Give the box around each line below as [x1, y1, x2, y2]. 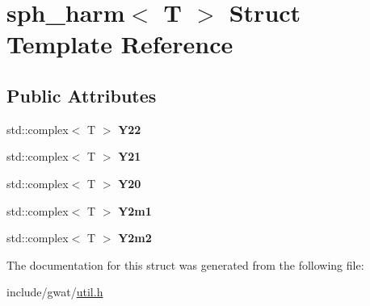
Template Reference [6, 27, 233, 61]
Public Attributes [6, 82, 157, 107]
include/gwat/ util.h [6, 283, 103, 300]
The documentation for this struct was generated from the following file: [6, 256, 364, 273]
